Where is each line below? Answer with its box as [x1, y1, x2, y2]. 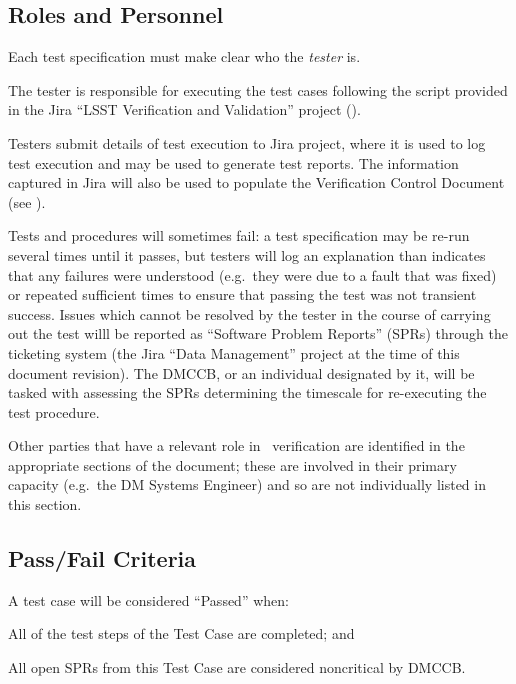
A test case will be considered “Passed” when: [8, 589, 289, 610]
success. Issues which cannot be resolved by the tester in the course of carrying [8, 303, 491, 324]
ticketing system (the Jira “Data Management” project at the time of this [8, 342, 460, 363]
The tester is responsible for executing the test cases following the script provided [8, 79, 508, 100]
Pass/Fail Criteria [8, 543, 197, 574]
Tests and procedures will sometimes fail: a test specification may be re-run [8, 225, 470, 246]
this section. [8, 494, 82, 515]
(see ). [8, 191, 46, 212]
